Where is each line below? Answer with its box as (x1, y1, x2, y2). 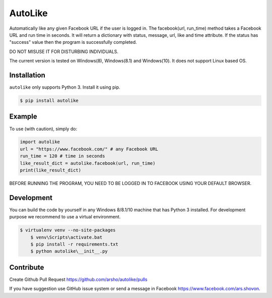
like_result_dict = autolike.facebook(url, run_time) (20, 160, 156, 166)
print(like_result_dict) (20, 167, 82, 173)
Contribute (9, 263, 44, 272)
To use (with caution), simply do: (9, 126, 78, 132)
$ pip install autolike (20, 98, 79, 103)
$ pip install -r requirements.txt (30, 242, 118, 247)
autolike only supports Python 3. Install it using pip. (9, 84, 120, 90)
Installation (9, 71, 45, 79)
